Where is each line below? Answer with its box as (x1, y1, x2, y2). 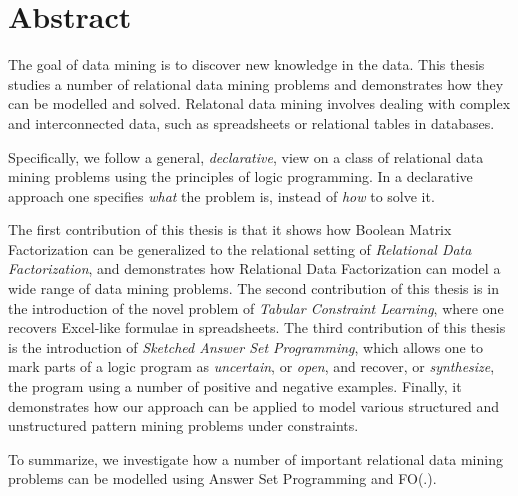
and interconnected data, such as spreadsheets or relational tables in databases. (8, 112, 495, 133)
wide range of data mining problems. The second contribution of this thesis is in (8, 278, 499, 299)
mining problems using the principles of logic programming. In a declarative (8, 166, 473, 187)
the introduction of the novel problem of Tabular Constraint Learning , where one (8, 297, 504, 318)
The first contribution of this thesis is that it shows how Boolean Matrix (8, 219, 452, 240)
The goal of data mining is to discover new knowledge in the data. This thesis (8, 54, 485, 75)
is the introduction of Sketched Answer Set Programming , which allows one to (8, 336, 483, 357)
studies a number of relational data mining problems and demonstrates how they (8, 73, 504, 94)
